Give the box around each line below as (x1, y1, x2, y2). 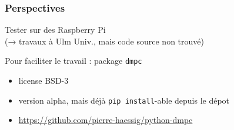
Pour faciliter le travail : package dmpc (5, 54, 142, 67)
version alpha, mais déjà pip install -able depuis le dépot (18, 94, 230, 106)
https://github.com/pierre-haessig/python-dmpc (18, 114, 193, 126)
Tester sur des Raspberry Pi (5, 23, 106, 36)
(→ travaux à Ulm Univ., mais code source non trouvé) (5, 35, 204, 47)
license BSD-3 (18, 74, 69, 87)
